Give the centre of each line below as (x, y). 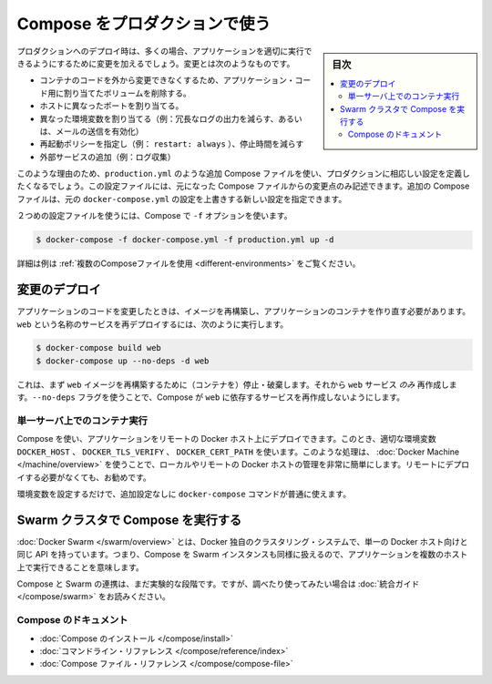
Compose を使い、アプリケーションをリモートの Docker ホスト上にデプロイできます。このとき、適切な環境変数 (226, 439)
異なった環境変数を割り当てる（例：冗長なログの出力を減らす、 (159, 118)
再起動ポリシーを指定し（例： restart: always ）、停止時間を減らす (172, 144)
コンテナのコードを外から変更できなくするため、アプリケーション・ (167, 80)
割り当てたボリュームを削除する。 (127, 93)
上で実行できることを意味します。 (81, 567)
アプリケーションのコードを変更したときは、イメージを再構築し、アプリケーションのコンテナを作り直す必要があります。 (244, 311)
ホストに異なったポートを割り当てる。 (112, 106)
